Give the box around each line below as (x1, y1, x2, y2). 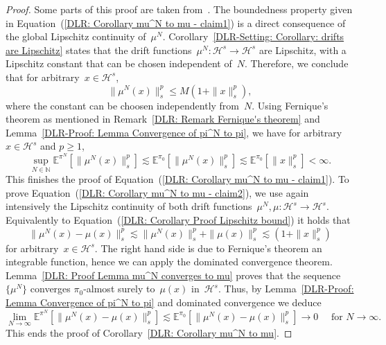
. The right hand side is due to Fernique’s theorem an (94, 240, 322, 255)
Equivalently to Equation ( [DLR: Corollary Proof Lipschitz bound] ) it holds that (6, 212, 351, 227)
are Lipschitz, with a (258, 42, 346, 57)
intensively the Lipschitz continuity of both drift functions (6, 199, 252, 213)
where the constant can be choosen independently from (6, 98, 240, 112)
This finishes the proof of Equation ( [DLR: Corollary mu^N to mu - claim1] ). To (6, 172, 349, 186)
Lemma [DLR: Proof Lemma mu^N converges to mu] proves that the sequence (6, 267, 341, 282)
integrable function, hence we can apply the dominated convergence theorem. (6, 254, 333, 269)
